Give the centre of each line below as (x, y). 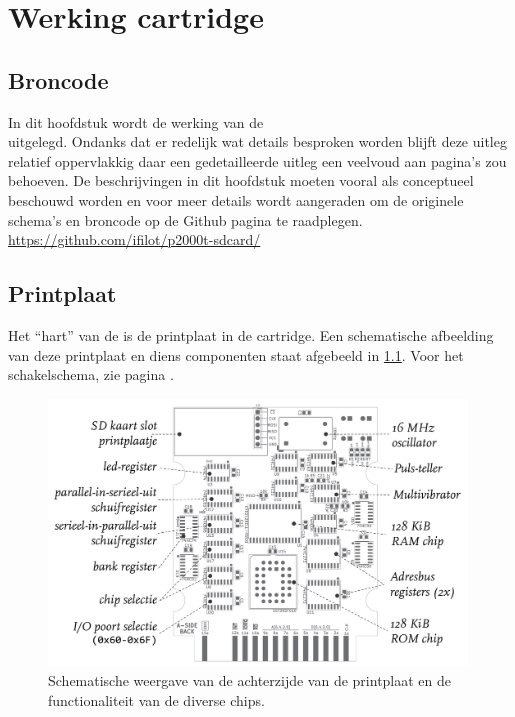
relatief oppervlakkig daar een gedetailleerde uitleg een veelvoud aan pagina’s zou (257, 160)
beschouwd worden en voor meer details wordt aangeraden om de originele (236, 199)
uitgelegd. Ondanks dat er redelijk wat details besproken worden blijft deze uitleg (257, 141)
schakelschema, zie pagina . (91, 374)
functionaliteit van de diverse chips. (156, 699)
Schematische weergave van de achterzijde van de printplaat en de (250, 679)
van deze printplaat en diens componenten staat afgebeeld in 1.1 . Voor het (236, 354)
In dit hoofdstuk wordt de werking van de (136, 121)
